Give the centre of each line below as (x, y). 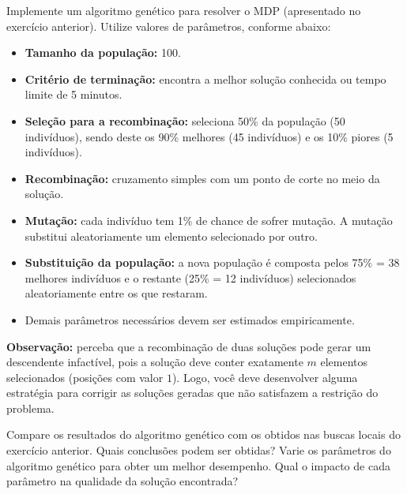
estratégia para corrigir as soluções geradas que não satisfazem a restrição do (192, 393)
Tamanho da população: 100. (103, 52)
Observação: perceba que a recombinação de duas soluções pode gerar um (189, 346)
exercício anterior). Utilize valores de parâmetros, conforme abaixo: (169, 26)
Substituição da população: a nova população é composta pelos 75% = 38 (212, 262)
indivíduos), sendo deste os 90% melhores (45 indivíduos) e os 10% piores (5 (209, 136)
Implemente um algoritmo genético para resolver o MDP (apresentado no (184, 10)
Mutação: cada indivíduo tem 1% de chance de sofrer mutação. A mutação (209, 220)
